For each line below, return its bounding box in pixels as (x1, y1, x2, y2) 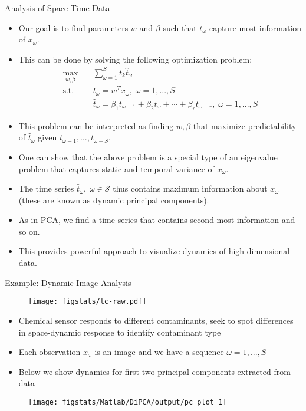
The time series (18, 182, 74, 195)
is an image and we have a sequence (94, 346, 224, 358)
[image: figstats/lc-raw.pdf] (28, 297, 147, 306)
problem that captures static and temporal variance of (18, 162, 215, 175)
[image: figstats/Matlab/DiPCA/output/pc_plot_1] (28, 397, 227, 406)
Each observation (18, 346, 81, 358)
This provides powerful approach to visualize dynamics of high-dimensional (18, 245, 290, 257)
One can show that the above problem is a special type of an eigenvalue (18, 150, 278, 163)
